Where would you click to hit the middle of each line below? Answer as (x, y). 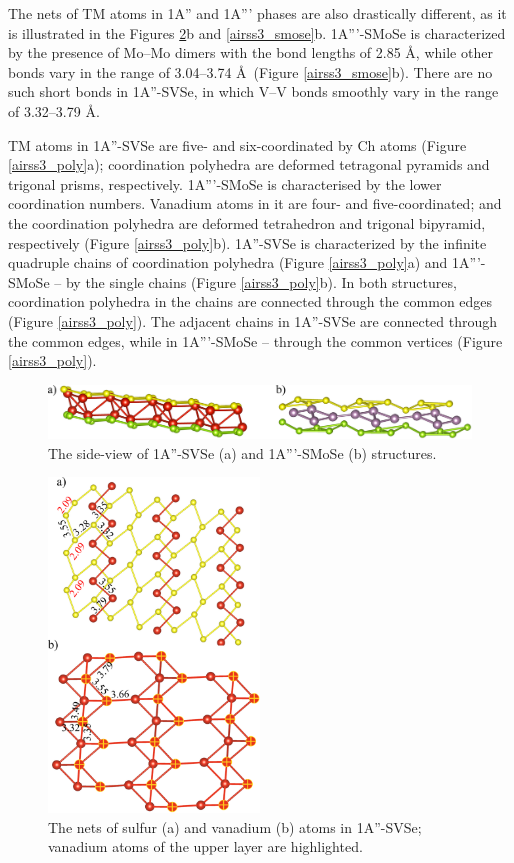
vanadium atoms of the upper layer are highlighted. (205, 846)
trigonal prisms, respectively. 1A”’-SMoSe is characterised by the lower (225, 183)
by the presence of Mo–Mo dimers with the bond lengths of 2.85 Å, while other (250, 52)
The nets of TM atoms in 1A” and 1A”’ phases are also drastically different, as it (257, 13)
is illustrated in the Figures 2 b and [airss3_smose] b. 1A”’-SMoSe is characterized (257, 32)
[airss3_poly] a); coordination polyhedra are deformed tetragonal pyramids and (249, 164)
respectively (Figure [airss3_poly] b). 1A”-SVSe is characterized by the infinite (247, 242)
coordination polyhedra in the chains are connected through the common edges (250, 301)
